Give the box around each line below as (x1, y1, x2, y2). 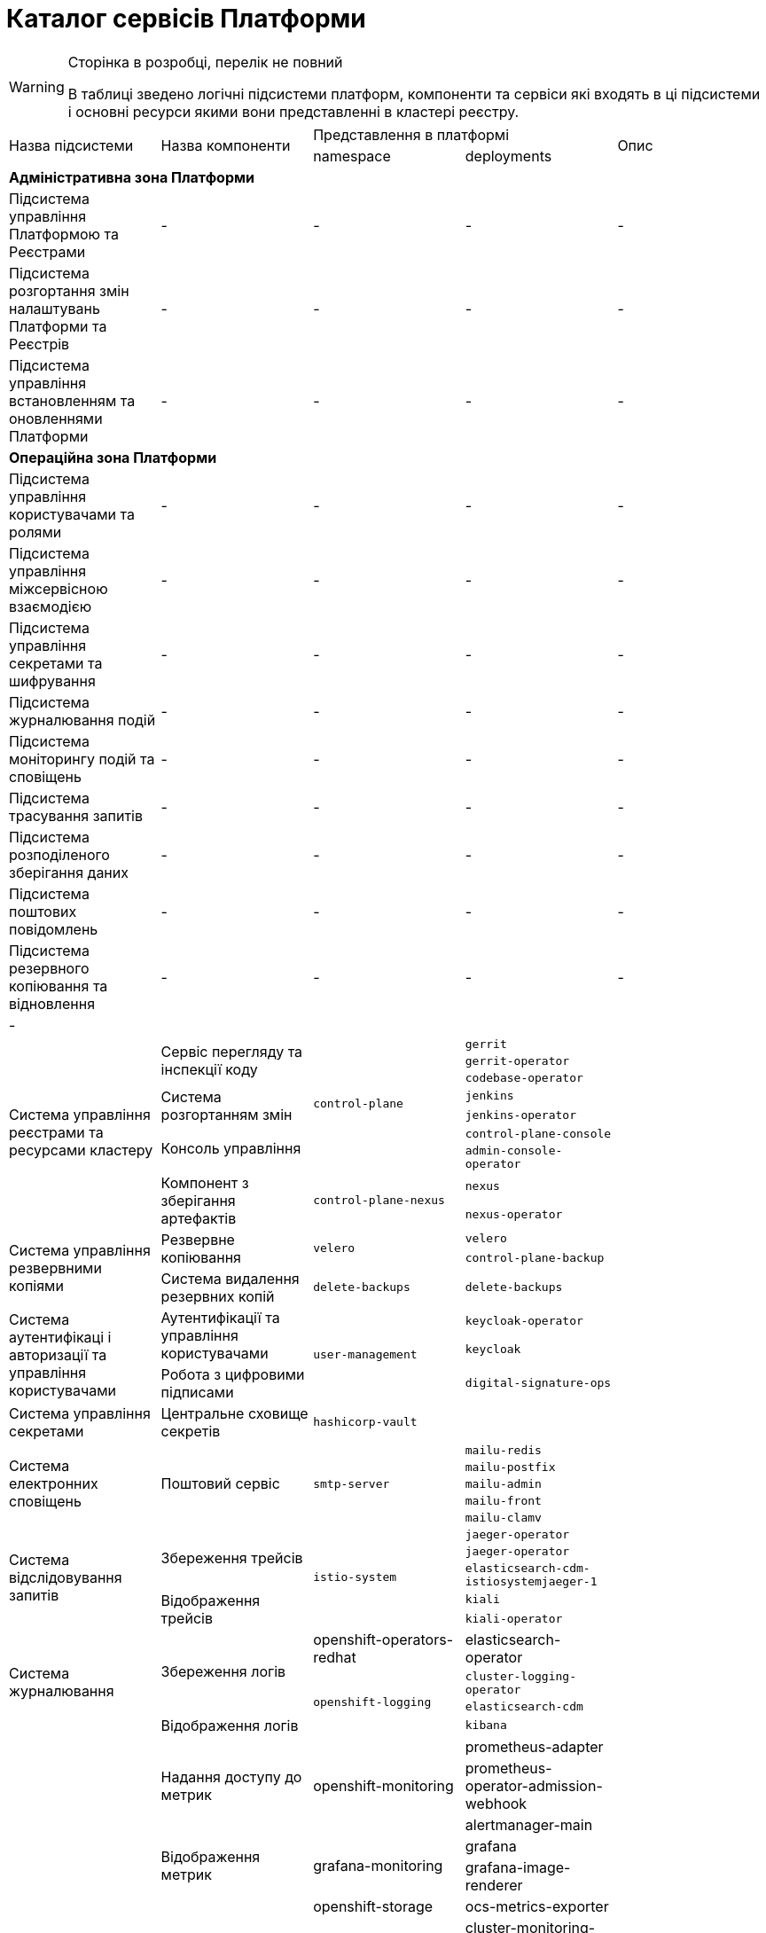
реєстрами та (9, 1123, 104, 1141)
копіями (9, 1276, 64, 1295)
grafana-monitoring (313, 1856, 443, 1874)
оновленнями (9, 409, 103, 427)
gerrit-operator (465, 1053, 570, 1068)
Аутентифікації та (160, 1308, 280, 1326)
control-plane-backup (465, 1251, 605, 1265)
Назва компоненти (160, 136, 291, 154)
